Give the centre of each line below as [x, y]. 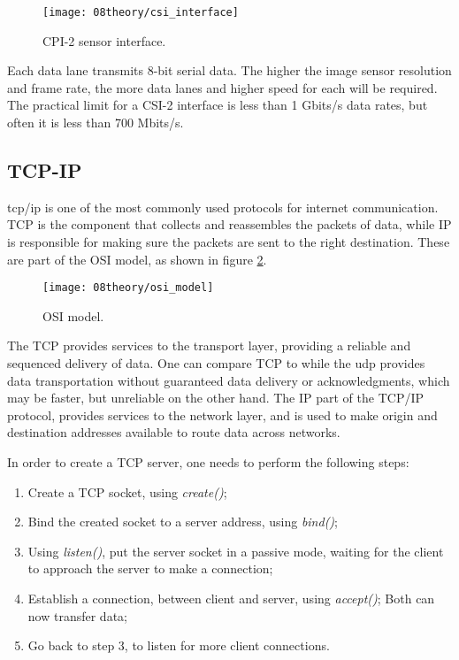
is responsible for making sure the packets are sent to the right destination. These [229, 242]
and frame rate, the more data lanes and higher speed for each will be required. [222, 87]
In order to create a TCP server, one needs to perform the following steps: [208, 462]
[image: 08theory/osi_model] [128, 288]
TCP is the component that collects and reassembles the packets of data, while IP [229, 224]
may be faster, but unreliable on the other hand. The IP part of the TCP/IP [216, 398]
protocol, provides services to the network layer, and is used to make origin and [222, 414]
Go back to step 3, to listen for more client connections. [179, 645]
